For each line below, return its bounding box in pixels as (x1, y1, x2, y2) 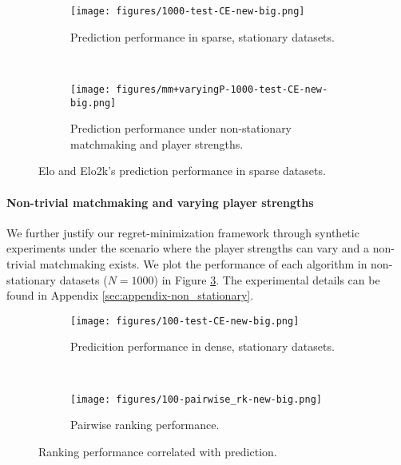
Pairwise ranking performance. (70, 416, 220, 433)
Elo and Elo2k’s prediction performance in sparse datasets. (38, 162, 326, 179)
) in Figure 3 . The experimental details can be (153, 271, 380, 288)
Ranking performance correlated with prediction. (38, 443, 277, 459)
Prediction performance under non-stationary (70, 120, 292, 137)
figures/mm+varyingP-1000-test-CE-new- (116, 83, 328, 95)
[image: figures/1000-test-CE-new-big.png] (70, 6, 305, 17)
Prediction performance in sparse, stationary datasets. (70, 28, 335, 45)
